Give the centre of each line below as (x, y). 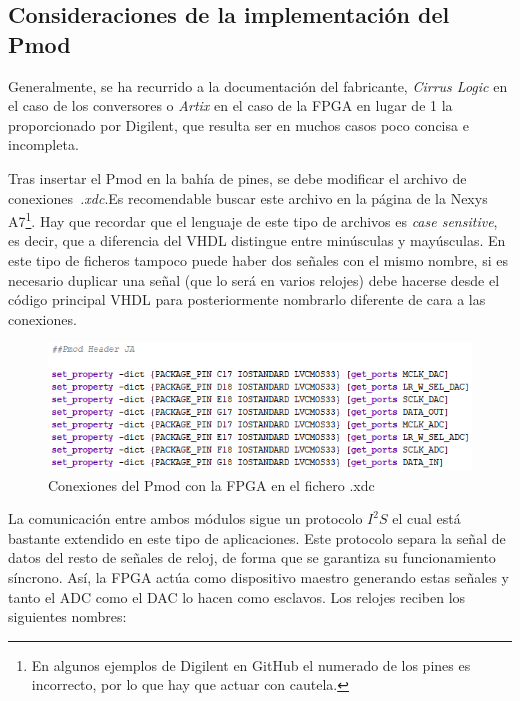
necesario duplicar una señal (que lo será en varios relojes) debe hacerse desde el (254, 279)
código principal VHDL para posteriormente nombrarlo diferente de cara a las (247, 299)
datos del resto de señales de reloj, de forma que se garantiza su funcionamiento (252, 557)
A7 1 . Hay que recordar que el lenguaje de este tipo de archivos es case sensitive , (253, 219)
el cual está (426, 518)
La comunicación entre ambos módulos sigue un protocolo (185, 518)
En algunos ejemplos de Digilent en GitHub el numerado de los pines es (251, 664)
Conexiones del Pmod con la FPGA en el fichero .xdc (211, 484)
